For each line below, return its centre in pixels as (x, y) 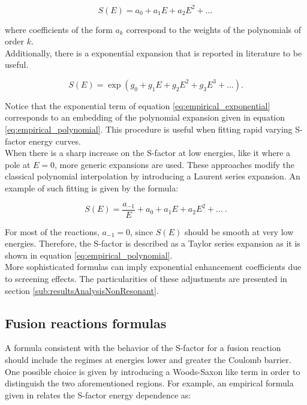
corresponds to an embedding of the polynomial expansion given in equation (145, 117)
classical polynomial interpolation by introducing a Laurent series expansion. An (153, 176)
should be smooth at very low (239, 231)
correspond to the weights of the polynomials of (214, 29)
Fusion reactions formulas (86, 322)
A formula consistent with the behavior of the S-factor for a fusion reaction (143, 348)
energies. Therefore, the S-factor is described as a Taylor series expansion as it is (153, 243)
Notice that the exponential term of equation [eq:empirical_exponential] (138, 105)
